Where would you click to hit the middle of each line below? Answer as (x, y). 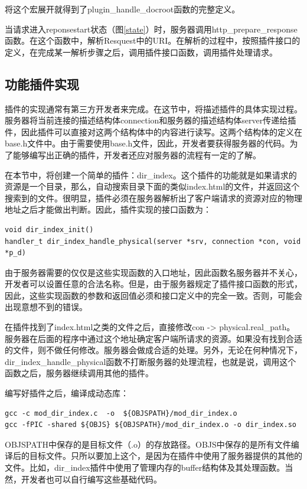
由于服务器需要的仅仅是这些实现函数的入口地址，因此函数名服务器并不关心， (153, 272)
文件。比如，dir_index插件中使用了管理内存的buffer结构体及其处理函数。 (145, 467)
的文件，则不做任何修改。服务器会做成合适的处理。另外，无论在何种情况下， (153, 350)
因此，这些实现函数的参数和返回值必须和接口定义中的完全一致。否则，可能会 (153, 295)
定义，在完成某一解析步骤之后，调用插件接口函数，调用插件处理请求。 (141, 52)
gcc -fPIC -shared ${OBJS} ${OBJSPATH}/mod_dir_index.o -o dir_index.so (151, 425)
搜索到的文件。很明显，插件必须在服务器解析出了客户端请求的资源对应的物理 (153, 198)
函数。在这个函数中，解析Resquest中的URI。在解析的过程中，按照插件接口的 (153, 40)
